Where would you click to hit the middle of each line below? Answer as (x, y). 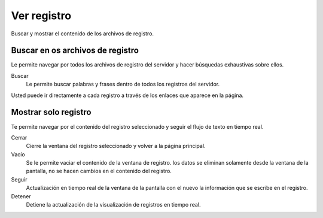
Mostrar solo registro (51, 112)
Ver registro (41, 16)
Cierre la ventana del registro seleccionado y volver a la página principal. (116, 146)
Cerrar (19, 137)
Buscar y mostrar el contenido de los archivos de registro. (83, 34)
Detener (21, 196)
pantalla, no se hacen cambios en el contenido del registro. (99, 171)
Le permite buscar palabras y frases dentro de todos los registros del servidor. (123, 84)
